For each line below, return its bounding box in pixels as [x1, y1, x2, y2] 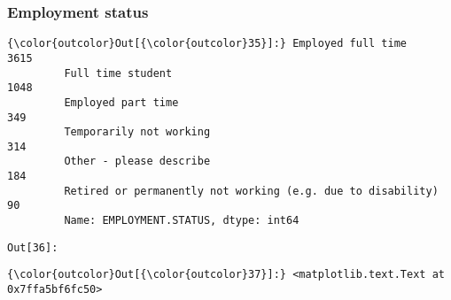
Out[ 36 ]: [7, 241, 58, 254]
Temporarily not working [64, 126, 211, 139]
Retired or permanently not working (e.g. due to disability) [64, 184, 439, 197]
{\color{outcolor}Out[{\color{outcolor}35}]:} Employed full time [7, 37, 408, 50]
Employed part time [64, 96, 179, 109]
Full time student [64, 66, 173, 80]
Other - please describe [64, 155, 211, 168]
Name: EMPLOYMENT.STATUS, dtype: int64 [64, 214, 299, 227]
